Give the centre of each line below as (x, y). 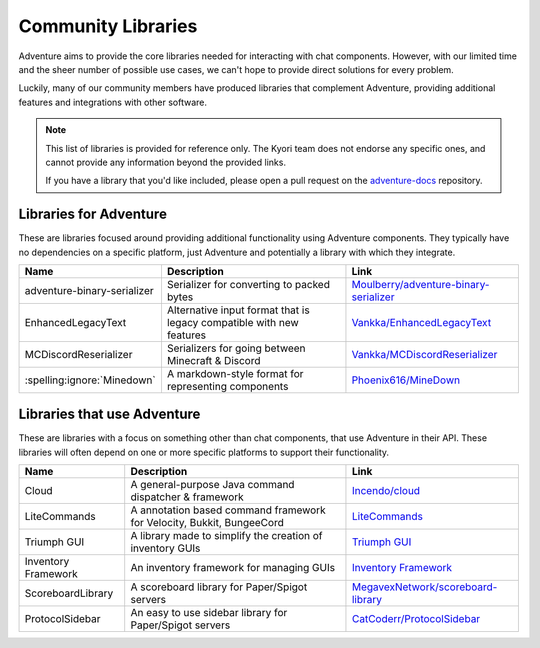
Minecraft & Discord (213, 360)
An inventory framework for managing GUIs (232, 568)
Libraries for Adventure (92, 214)
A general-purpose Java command (212, 485)
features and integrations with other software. (112, 102)
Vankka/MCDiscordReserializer (424, 354)
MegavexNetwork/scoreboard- (424, 587)
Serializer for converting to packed (248, 284)
